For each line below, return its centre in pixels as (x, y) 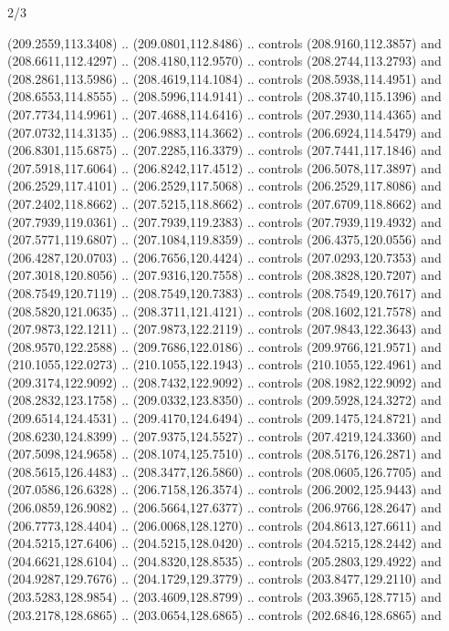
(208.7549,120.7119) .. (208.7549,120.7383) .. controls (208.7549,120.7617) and (224, 292)
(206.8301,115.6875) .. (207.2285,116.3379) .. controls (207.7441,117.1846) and (224, 150)
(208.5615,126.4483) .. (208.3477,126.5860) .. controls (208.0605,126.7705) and (224, 471)
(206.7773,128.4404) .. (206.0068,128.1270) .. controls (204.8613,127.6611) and (224, 525)
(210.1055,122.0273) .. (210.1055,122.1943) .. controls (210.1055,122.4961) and (224, 364)
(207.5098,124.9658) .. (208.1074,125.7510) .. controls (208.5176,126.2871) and (224, 454)
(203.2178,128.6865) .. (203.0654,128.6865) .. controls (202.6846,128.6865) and (224, 614)
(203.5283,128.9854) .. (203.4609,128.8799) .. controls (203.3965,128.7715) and (224, 596)
